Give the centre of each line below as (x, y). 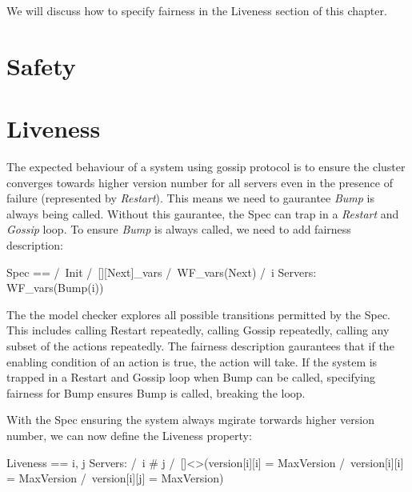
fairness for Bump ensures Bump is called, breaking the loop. (156, 392)
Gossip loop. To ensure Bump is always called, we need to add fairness (179, 229)
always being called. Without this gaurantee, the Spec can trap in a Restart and (203, 213)
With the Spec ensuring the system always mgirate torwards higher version (190, 420)
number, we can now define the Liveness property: (129, 435)
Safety (41, 65)
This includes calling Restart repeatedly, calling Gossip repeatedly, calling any (198, 330)
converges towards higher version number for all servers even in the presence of (200, 182)
